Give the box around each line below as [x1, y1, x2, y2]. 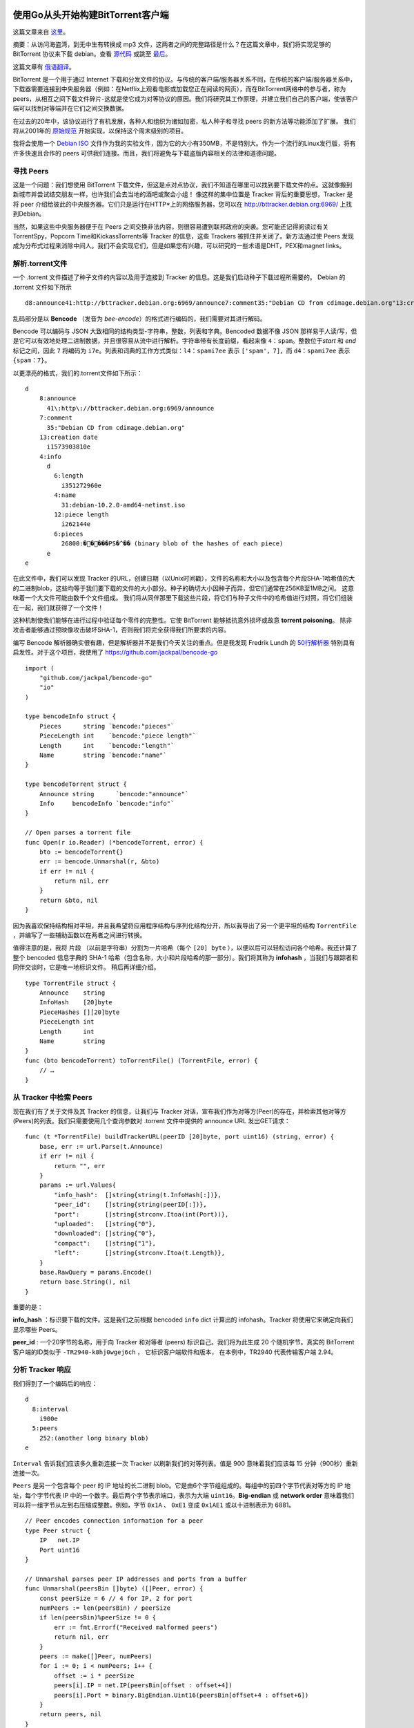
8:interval [32, 1405, 69, 1413]
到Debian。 [12, 209, 46, 218]
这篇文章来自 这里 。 [12, 28, 69, 36]
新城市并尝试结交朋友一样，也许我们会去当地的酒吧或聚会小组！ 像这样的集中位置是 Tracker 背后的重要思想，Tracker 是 [12, 190, 353, 198]
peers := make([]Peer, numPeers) [39, 1652, 153, 1660]
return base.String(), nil [39, 1278, 131, 1286]
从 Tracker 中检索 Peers [12, 1093, 92, 1102]
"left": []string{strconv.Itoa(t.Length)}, [54, 1249, 226, 1257]
